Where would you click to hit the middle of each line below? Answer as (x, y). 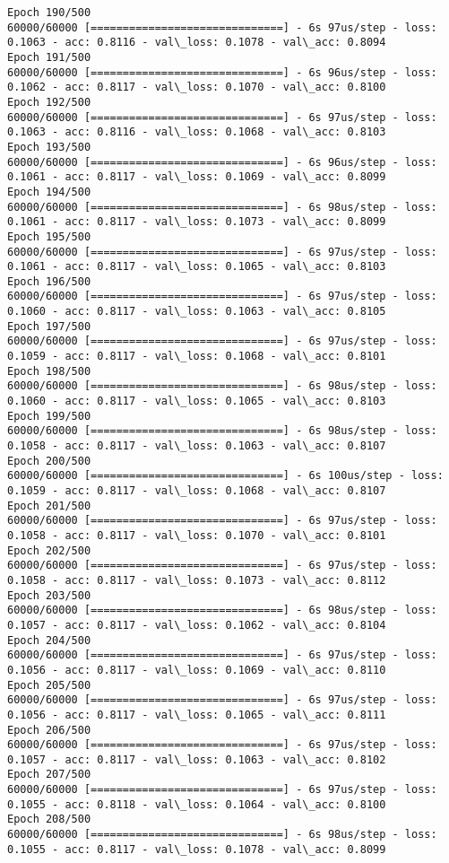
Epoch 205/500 (49, 685)
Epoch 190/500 (49, 13)
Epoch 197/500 (49, 326)
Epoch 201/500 (49, 506)
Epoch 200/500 (49, 461)
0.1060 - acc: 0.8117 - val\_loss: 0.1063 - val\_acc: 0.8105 (197, 312)
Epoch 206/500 (49, 730)
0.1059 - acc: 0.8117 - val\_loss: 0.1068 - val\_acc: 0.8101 (197, 357)
